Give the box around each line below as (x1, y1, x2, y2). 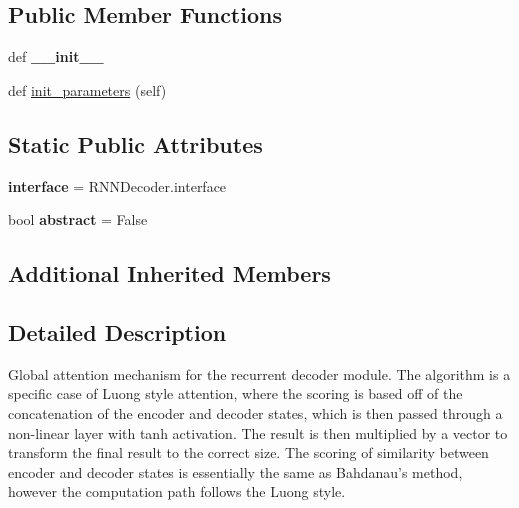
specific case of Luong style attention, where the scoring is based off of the (8, 383, 463, 404)
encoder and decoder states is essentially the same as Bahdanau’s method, (8, 461, 463, 482)
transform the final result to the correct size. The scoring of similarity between (8, 442, 489, 463)
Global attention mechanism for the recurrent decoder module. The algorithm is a (8, 363, 511, 384)
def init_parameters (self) (8, 79, 167, 100)
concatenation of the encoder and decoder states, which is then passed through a (8, 402, 503, 423)
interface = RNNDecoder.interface (8, 175, 227, 196)
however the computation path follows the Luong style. (8, 481, 346, 502)
